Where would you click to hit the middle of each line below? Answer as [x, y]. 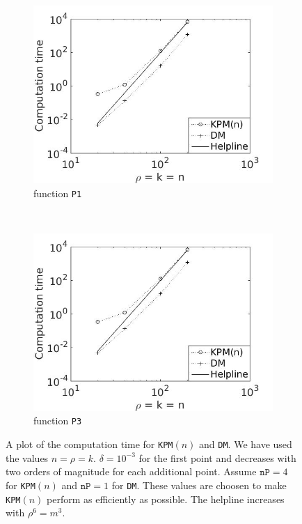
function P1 [58, 193]
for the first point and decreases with [217, 457]
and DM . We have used [246, 444]
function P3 [58, 421]
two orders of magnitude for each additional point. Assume [131, 471]
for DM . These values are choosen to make [199, 485]
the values [27, 457]
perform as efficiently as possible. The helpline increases [166, 499]
